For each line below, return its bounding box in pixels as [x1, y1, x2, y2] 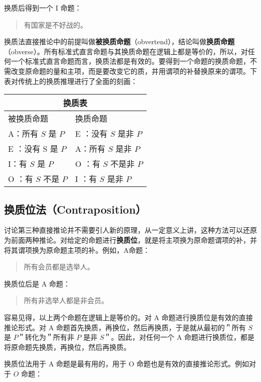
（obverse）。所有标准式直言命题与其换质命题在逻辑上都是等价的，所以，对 [4, 46, 248, 56]
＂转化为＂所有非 [18, 332, 74, 342]
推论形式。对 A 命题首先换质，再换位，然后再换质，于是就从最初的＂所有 [4, 322, 246, 332]
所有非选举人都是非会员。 [24, 295, 108, 306]
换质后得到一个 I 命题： [4, 3, 82, 13]
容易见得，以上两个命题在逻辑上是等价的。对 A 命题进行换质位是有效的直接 [4, 312, 253, 322]
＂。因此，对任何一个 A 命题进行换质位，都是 [104, 332, 255, 342]
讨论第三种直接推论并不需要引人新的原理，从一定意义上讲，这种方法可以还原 [4, 225, 257, 235]
